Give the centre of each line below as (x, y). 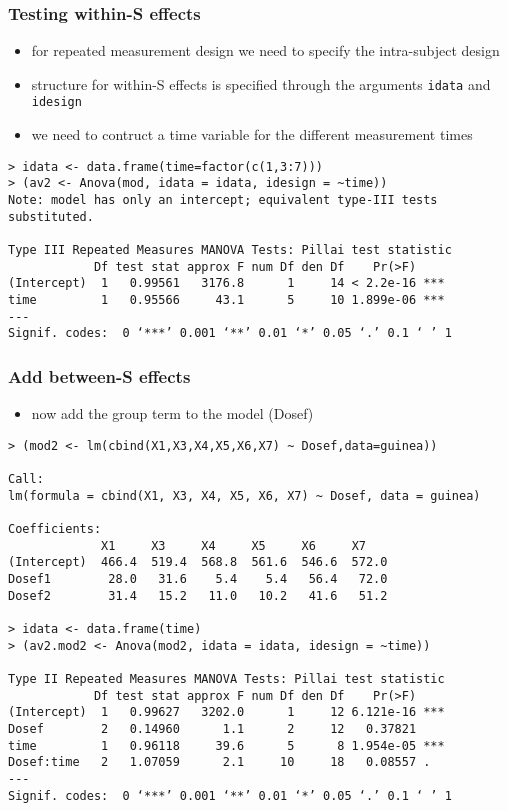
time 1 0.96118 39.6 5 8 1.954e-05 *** (226, 745)
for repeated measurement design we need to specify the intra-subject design (265, 50)
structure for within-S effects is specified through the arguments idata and (261, 83)
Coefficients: (55, 529)
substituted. (51, 216)
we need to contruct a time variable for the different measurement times (252, 134)
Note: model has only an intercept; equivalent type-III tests (223, 200)
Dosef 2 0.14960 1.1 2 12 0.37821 (212, 728)
